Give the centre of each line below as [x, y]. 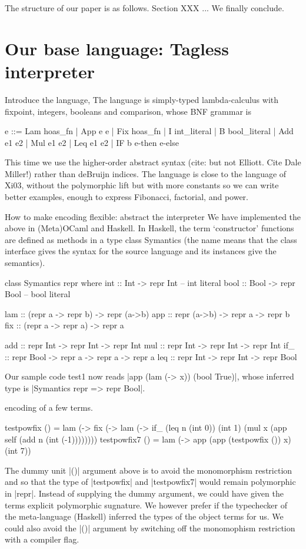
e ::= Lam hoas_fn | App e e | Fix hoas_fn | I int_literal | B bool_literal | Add [149, 131]
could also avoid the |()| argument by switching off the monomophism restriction [150, 528]
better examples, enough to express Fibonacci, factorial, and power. [127, 197]
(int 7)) [18, 450]
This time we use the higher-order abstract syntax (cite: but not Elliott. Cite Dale [153, 162]
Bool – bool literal [38, 294]
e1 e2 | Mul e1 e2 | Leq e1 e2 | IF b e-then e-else [92, 142]
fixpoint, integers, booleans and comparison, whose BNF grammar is [128, 111]
